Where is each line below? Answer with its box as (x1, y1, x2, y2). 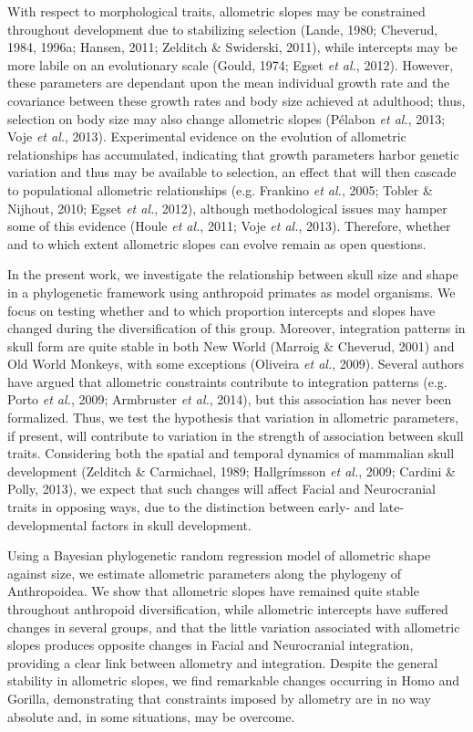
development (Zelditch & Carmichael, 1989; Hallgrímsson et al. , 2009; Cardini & (7, 461, 456, 480)
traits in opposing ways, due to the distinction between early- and (7, 497, 375, 517)
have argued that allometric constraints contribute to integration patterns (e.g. (7, 371, 447, 391)
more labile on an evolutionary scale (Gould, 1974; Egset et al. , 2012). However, (7, 55, 454, 74)
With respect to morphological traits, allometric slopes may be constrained (7, 2, 426, 20)
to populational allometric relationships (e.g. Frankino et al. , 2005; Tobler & (7, 180, 433, 199)
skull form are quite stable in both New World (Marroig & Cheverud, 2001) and (7, 336, 455, 355)
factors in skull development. (91, 515, 252, 534)
